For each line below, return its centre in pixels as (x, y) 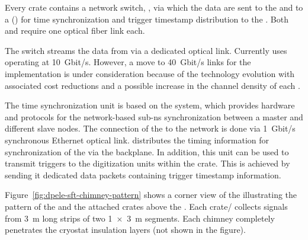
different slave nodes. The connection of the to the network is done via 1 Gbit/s (150, 128)
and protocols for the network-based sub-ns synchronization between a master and (154, 116)
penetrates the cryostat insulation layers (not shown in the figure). (125, 230)
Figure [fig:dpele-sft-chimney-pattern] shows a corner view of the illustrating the (151, 195)
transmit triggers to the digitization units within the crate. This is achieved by (147, 163)
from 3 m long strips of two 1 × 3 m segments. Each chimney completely (140, 218)
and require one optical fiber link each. (75, 31)
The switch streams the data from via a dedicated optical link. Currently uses (146, 50)
